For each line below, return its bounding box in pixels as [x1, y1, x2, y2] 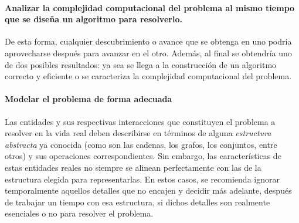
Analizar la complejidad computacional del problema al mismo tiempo [5, 1, 295, 13]
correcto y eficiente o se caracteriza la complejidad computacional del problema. [5, 70, 292, 82]
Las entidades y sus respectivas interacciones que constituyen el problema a [5, 115, 276, 127]
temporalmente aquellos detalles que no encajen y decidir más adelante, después [5, 184, 292, 197]
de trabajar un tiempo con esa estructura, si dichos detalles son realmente [5, 195, 270, 208]
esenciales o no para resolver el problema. [5, 207, 154, 219]
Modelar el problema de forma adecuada [5, 93, 172, 105]
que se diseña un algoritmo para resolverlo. [5, 13, 182, 25]
